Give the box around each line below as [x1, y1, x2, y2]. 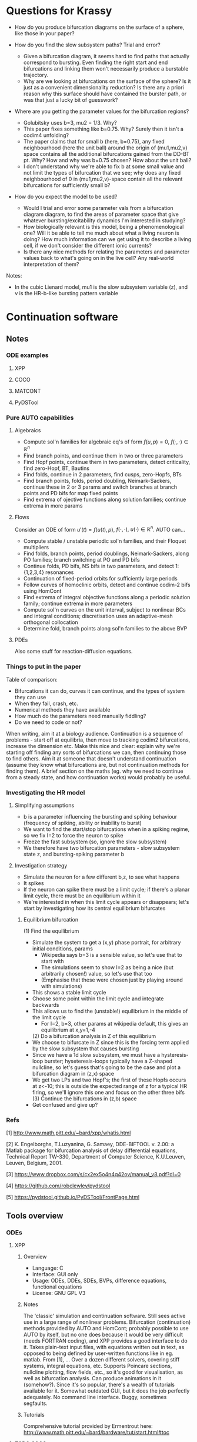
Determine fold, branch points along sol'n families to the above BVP [23, 625, 188, 632]
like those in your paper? [14, 29, 75, 36]
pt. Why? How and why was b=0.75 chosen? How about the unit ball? [23, 156, 192, 163]
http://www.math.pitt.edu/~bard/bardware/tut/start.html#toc [23, 1429, 169, 1436]
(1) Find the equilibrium [23, 927, 79, 934]
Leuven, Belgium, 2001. [6, 1160, 63, 1167]
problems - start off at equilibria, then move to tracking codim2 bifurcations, [6, 736, 191, 743]
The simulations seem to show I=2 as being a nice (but [41, 964, 173, 971]
